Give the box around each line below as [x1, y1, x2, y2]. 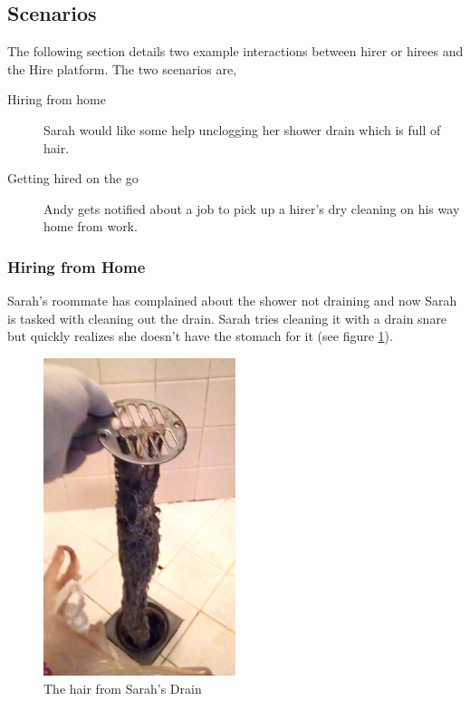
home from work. [43, 217, 138, 236]
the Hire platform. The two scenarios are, [7, 59, 237, 78]
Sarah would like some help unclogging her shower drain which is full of [43, 120, 441, 139]
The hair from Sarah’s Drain [43, 678, 202, 697]
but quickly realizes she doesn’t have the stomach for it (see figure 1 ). [7, 326, 393, 346]
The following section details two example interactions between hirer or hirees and [7, 42, 464, 61]
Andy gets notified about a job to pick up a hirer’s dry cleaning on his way [43, 199, 460, 218]
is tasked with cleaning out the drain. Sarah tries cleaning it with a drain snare [7, 308, 447, 327]
